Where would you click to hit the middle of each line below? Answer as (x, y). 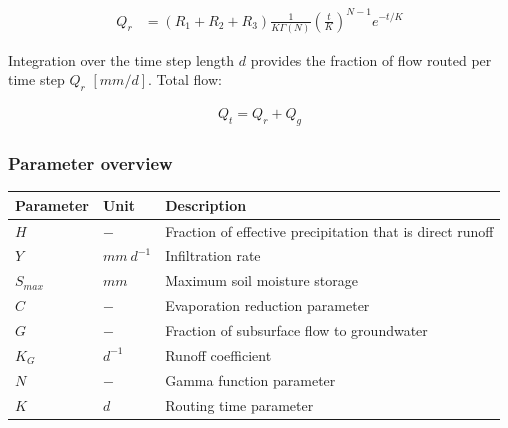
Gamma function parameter (250, 379)
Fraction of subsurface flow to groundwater (296, 330)
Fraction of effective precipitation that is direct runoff (329, 230)
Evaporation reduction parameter (267, 305)
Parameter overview (90, 162)
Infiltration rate (213, 255)
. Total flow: (185, 79)
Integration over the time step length (121, 59)
